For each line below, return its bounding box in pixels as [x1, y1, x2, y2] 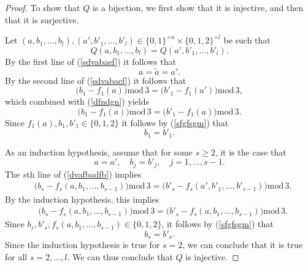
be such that [223, 34, 271, 47]
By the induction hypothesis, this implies [5, 192, 160, 205]
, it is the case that [215, 145, 287, 158]
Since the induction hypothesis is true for [5, 238, 160, 251]
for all [5, 250, 28, 263]
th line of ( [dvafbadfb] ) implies [26, 167, 142, 180]
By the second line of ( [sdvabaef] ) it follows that [5, 73, 187, 86]
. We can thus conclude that [67, 250, 173, 263]
